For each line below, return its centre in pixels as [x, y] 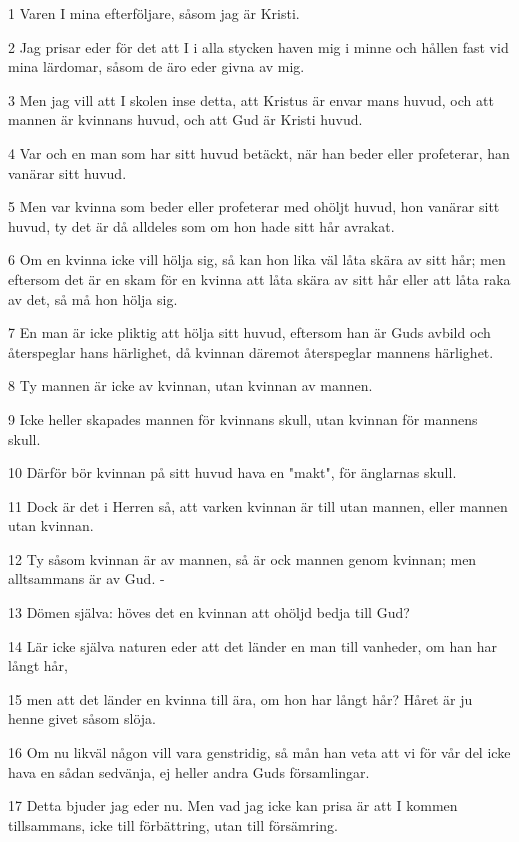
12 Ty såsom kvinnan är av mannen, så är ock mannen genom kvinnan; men [242, 558]
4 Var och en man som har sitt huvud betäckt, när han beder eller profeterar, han [259, 152]
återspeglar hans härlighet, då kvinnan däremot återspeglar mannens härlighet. [251, 351]
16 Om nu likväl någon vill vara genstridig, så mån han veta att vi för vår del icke [259, 752]
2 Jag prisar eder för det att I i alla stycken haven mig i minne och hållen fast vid [258, 46]
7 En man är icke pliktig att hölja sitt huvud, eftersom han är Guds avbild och [249, 332]
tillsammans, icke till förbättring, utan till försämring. [173, 824]
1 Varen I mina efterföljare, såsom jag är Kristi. [154, 13]
